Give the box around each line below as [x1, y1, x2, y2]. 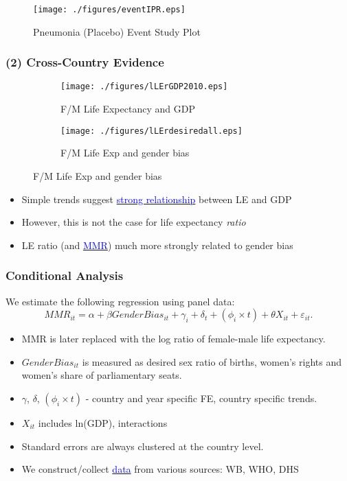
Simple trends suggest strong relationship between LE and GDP [21, 191, 292, 206]
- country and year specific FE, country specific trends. [85, 390, 317, 405]
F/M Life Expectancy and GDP [60, 102, 195, 116]
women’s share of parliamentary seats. [21, 368, 182, 382]
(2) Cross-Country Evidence [5, 54, 164, 71]
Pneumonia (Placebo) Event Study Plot [33, 24, 201, 38]
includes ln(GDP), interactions [38, 415, 168, 430]
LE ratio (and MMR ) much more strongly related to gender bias [21, 237, 293, 252]
